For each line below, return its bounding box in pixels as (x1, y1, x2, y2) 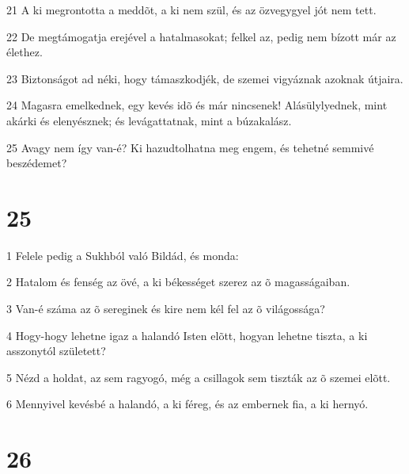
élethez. (6, 44, 43, 60)
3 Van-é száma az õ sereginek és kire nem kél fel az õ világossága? (6, 300, 325, 317)
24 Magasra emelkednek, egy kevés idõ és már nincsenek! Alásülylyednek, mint (6, 97, 388, 113)
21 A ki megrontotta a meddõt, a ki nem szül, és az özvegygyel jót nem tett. (6, 2, 377, 17)
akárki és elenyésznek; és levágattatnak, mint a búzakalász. (6, 112, 292, 128)
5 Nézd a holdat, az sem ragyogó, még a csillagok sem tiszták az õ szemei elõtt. (6, 369, 391, 385)
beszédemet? (6, 155, 67, 171)
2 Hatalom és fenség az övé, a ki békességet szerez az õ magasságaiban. (6, 273, 350, 290)
